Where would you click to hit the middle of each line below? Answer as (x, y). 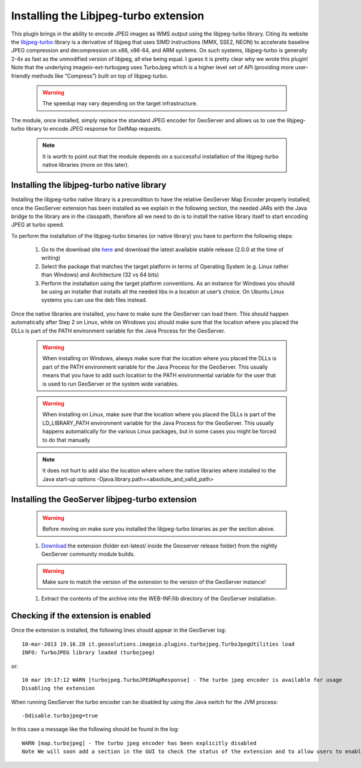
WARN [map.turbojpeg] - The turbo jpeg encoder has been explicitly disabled (139, 743)
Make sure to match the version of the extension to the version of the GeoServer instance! (154, 582)
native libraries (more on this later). (86, 165)
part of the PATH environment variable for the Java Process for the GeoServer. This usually (155, 367)
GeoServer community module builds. (88, 554)
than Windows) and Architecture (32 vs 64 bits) (100, 275)
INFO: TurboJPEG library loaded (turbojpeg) (89, 653)
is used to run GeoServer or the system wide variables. (110, 384)
